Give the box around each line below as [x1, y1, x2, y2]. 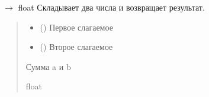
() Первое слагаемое [40, 21, 113, 33]
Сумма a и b [25, 60, 71, 72]
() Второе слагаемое [40, 41, 113, 53]
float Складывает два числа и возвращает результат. [18, 1, 205, 13]
